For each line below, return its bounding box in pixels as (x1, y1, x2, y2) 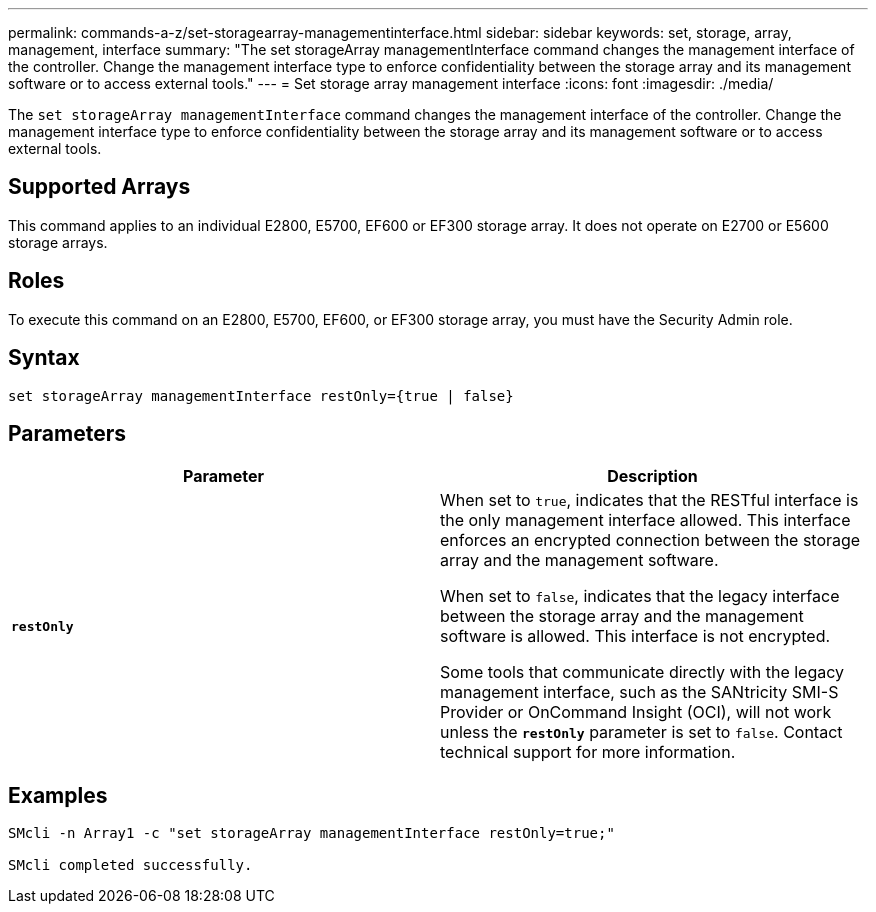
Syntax (8, 345, 80, 371)
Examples (8, 782, 108, 808)
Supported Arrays (8, 174, 191, 200)
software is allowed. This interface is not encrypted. (440, 626, 831, 647)
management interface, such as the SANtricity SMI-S (440, 682, 839, 703)
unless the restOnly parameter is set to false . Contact (440, 722, 843, 743)
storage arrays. (8, 233, 108, 251)
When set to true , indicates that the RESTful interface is (440, 490, 859, 511)
